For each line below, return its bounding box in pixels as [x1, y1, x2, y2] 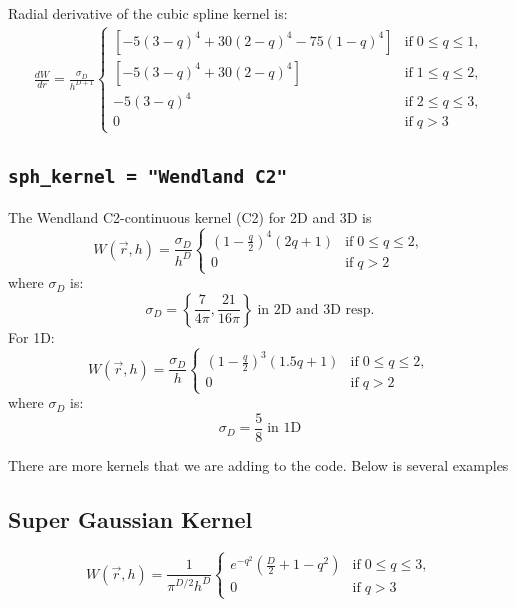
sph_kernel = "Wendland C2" [8, 166, 288, 188]
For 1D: [8, 326, 55, 347]
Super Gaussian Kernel [8, 504, 253, 535]
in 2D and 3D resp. [257, 302, 375, 317]
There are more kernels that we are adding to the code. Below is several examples [8, 455, 509, 476]
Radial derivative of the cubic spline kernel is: [8, 3, 288, 23]
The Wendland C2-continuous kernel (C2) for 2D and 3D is [8, 206, 372, 227]
